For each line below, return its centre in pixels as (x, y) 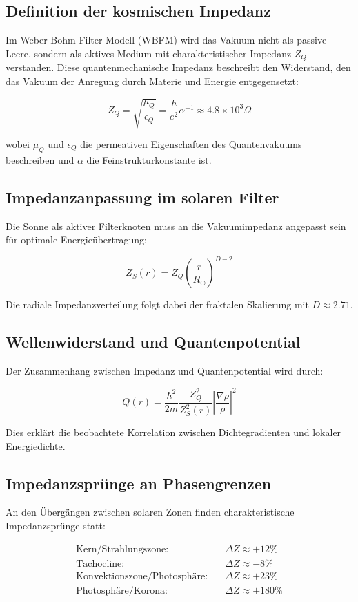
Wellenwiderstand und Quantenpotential (153, 342)
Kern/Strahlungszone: (122, 549)
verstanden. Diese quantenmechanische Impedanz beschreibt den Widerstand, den (178, 67)
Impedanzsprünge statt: (56, 526)
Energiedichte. (36, 445)
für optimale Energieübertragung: (76, 239)
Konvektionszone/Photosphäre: (142, 576)
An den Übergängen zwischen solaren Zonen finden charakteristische (150, 512)
